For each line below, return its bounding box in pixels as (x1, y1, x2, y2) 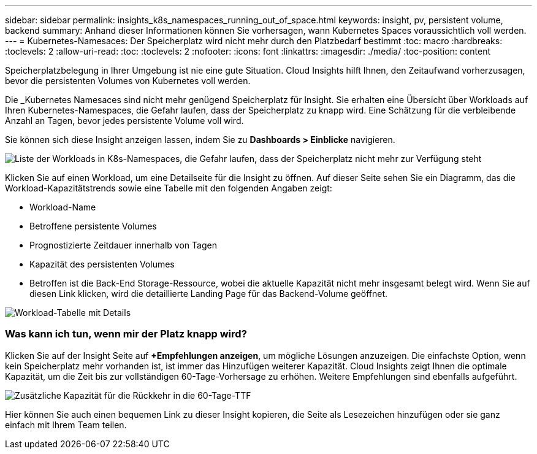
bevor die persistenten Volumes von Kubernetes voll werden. (5, 75, 251, 86)
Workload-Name (29, 202, 96, 212)
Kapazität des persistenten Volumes (29, 259, 175, 269)
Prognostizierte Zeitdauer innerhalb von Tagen (29, 240, 217, 250)
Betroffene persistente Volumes (29, 221, 157, 231)
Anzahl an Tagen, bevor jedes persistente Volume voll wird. (5, 115, 244, 126)
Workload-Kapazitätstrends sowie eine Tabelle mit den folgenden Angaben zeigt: (5, 183, 332, 193)
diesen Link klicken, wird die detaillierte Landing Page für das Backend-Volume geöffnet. (29, 288, 388, 299)
